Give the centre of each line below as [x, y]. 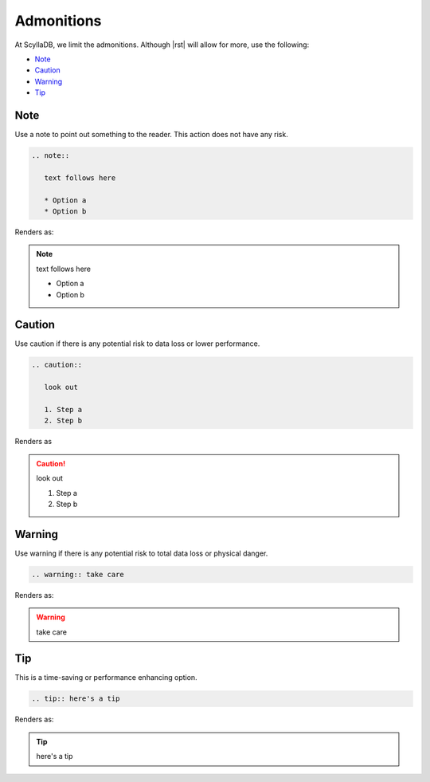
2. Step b [63, 421]
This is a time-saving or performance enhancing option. [106, 678]
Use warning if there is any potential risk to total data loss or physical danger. [141, 553]
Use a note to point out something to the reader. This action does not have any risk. [151, 135]
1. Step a [63, 409]
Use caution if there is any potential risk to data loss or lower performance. [137, 344]
